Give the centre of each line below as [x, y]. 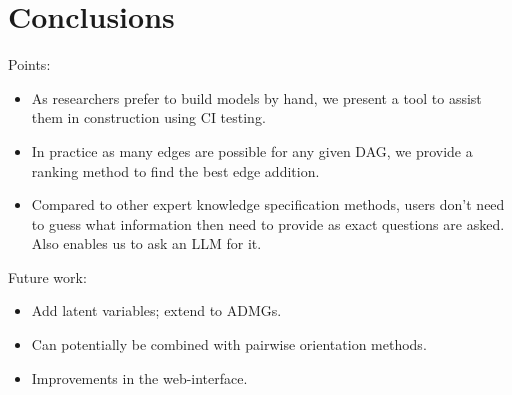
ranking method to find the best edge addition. [175, 170]
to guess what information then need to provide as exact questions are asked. [268, 223]
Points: [29, 64]
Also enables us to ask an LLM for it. [146, 243]
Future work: [47, 276]
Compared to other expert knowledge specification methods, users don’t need [268, 204]
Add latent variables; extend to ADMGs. [156, 310]
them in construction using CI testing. [148, 117]
